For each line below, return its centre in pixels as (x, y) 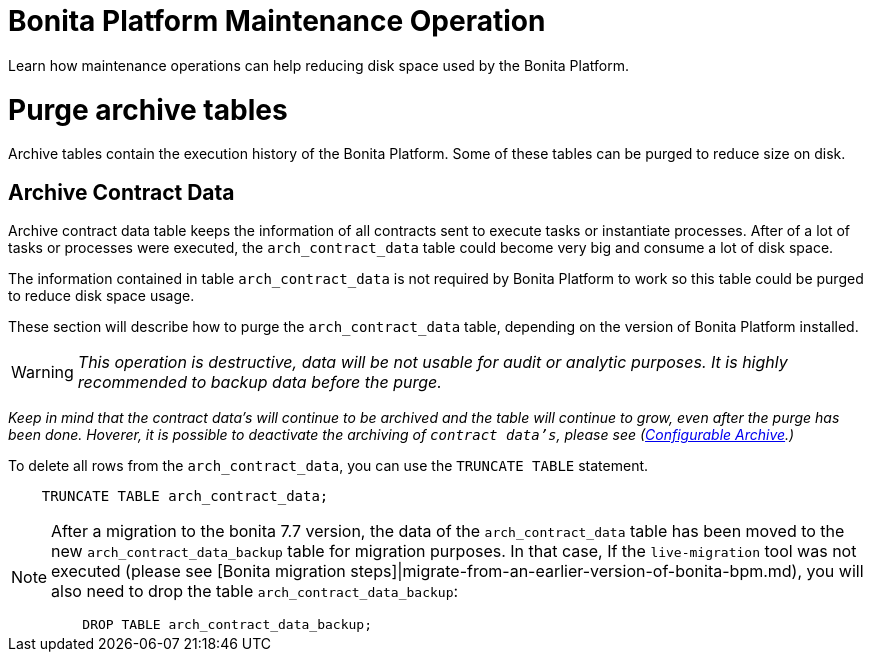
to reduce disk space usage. (101, 296)
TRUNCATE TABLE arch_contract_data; (185, 496)
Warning (42, 372)
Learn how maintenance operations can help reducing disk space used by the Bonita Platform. (318, 65)
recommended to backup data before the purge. (259, 382)
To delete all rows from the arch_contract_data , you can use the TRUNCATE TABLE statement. (328, 466)
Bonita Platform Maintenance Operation (277, 21)
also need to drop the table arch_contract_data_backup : (255, 591)
